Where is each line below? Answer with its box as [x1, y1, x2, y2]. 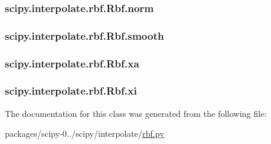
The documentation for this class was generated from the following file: [5, 107, 267, 119]
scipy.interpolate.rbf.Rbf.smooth [5, 28, 164, 43]
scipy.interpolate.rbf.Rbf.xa [5, 55, 140, 70]
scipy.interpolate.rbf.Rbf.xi [5, 83, 137, 98]
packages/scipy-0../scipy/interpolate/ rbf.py [5, 127, 164, 140]
